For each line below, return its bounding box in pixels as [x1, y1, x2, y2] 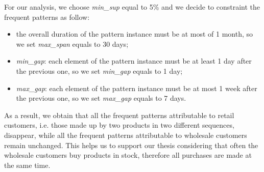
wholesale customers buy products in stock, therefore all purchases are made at [4, 150, 252, 160]
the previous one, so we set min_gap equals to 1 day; [16, 65, 183, 76]
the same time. [4, 159, 51, 170]
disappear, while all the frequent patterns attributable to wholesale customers [4, 129, 247, 140]
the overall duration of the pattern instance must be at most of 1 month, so [16, 28, 253, 39]
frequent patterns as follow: [4, 11, 90, 22]
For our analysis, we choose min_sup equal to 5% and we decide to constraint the [4, 2, 260, 12]
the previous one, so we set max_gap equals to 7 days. [16, 93, 186, 103]
